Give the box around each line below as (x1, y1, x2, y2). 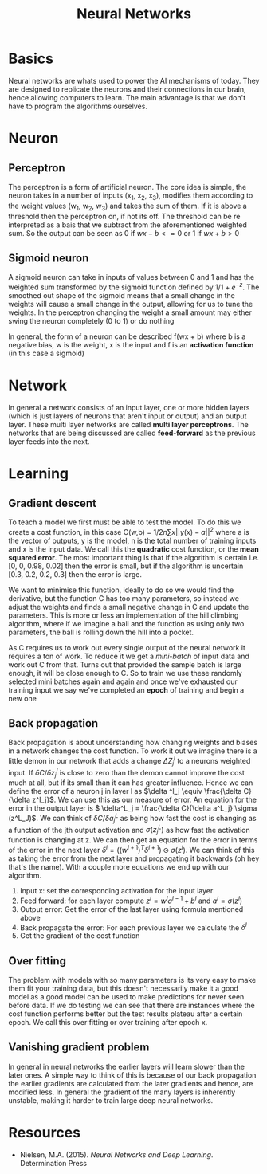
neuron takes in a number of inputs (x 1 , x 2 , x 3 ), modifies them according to (8, 190, 253, 202)
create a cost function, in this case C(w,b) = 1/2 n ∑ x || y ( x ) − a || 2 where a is (8, 525, 249, 536)
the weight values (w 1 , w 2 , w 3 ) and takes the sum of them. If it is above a (8, 201, 247, 212)
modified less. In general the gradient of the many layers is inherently (8, 1087, 236, 1097)
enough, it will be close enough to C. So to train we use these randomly (8, 668, 243, 677)
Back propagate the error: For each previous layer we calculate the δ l (19, 921, 247, 933)
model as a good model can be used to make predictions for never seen (8, 992, 245, 1001)
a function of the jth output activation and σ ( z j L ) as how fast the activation (8, 823, 250, 837)
